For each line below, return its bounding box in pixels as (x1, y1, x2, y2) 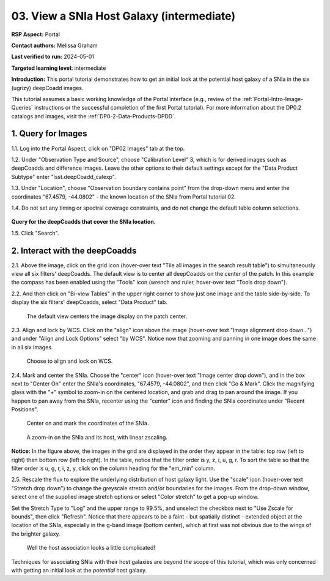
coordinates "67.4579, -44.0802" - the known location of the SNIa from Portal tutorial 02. (11, 193, 237, 200)
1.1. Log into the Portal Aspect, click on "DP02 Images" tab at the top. (11, 145, 185, 152)
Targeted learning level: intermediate (11, 64, 106, 72)
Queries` (11, 104, 34, 112)
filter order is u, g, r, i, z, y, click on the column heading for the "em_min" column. (11, 465, 216, 472)
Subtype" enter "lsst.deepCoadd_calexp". (11, 173, 116, 180)
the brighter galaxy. (11, 530, 61, 537)
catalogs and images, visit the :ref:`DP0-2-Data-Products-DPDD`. (11, 112, 176, 120)
